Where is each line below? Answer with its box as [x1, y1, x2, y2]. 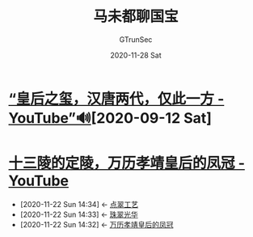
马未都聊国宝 [92, 7, 179, 26]
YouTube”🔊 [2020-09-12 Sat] [8, 108, 213, 127]
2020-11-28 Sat [110, 50, 162, 60]
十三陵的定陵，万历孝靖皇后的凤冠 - [8, 154, 245, 172]
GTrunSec [119, 34, 153, 44]
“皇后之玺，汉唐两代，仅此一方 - [8, 90, 225, 108]
